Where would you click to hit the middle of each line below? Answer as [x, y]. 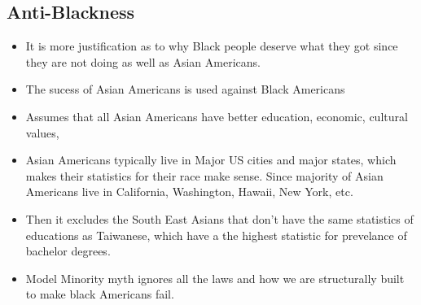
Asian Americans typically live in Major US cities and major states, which [211, 160]
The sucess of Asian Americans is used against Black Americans [185, 89]
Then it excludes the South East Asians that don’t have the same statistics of [219, 218]
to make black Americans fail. [100, 294]
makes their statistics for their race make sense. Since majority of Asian [204, 175]
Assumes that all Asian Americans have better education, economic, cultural [217, 116]
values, [42, 132]
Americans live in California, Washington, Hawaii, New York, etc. [189, 192]
